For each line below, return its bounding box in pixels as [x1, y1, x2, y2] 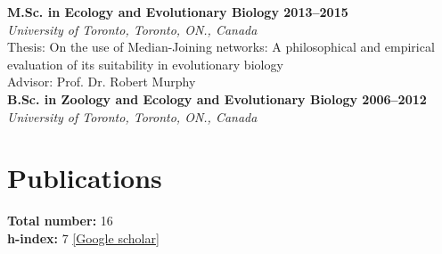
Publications [7, 160, 162, 196]
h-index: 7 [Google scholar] [7, 228, 160, 247]
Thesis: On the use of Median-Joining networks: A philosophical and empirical [7, 37, 435, 56]
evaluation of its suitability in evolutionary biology [7, 54, 283, 73]
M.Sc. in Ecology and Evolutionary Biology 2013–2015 [7, 3, 348, 20]
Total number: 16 [7, 211, 113, 230]
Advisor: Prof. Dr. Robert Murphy [7, 72, 196, 91]
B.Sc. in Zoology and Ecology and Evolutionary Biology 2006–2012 [7, 89, 427, 108]
